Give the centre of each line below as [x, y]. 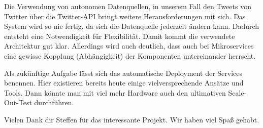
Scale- [237, 92]
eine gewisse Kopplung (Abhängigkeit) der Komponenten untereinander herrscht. [130, 55]
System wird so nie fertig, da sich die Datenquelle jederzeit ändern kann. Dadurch [132, 26]
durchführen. [54, 102]
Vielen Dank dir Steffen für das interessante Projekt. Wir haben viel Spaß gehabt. [132, 119]
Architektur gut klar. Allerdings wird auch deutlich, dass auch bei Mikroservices [129, 46]
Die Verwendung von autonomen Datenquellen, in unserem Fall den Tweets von [128, 6]
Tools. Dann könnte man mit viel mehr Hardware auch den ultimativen [115, 92]
